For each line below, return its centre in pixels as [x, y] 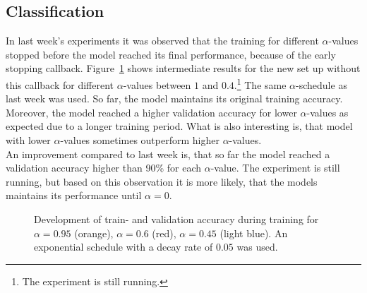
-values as [327, 112]
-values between [157, 84]
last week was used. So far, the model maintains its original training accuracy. [174, 98]
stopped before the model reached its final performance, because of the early [171, 54]
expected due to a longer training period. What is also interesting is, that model [179, 126]
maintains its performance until [74, 195]
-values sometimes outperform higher [140, 140]
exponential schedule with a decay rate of [124, 247]
